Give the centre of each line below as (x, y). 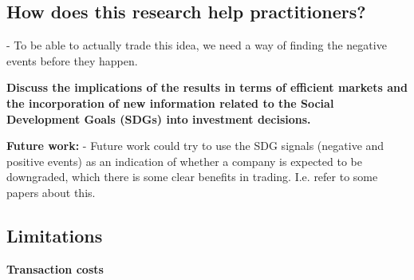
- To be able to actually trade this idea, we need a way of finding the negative (197, 45)
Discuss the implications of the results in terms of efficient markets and (207, 87)
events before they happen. (72, 60)
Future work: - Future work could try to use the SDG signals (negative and (195, 146)
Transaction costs (55, 268)
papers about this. (51, 192)
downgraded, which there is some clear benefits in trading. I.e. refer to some (192, 177)
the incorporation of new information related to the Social (170, 103)
